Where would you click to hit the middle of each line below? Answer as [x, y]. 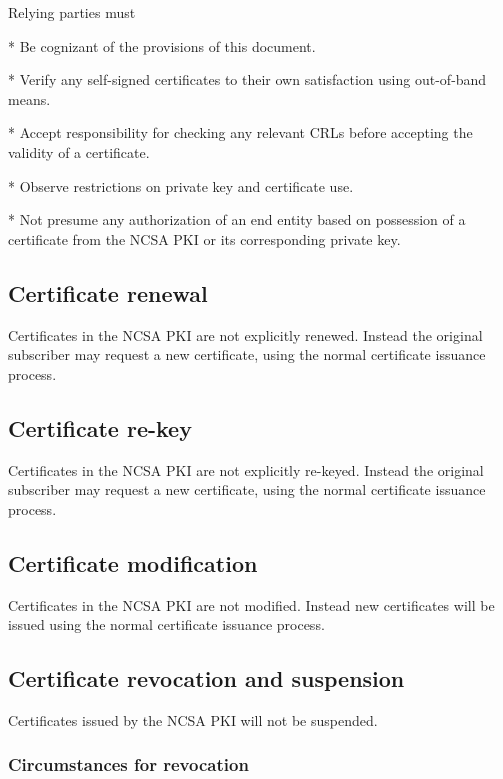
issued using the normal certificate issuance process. [166, 624]
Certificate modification [133, 562]
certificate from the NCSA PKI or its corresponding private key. [204, 238]
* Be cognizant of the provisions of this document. [162, 45]
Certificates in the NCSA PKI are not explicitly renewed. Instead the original [245, 334]
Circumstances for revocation [128, 764]
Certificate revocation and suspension [206, 678]
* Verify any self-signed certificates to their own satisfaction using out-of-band [247, 79]
